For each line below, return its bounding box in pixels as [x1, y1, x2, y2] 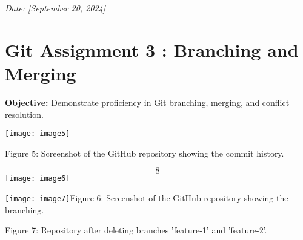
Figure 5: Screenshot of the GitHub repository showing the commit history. [5, 146, 284, 159]
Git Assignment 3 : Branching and [5, 37, 299, 62]
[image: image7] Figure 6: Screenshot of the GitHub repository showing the [5, 192, 288, 204]
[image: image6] [5, 174, 70, 183]
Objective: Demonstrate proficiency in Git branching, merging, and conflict [5, 96, 290, 108]
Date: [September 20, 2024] [5, 2, 106, 14]
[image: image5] [5, 129, 70, 138]
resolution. [5, 108, 44, 120]
